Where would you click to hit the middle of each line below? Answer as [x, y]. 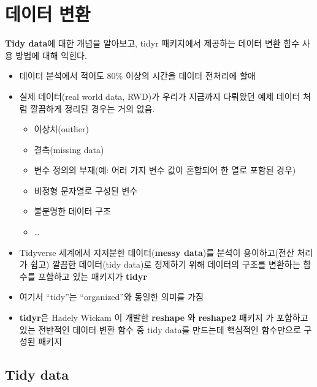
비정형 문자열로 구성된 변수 [86, 190]
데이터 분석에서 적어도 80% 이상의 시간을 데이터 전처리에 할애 [137, 76]
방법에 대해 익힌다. [51, 55]
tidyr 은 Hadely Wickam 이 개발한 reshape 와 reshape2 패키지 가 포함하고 [164, 317]
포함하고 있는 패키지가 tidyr [93, 276]
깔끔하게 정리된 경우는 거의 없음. [93, 108]
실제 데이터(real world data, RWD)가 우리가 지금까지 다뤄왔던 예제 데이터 [160, 96]
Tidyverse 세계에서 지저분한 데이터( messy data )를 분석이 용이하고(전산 [157, 252]
